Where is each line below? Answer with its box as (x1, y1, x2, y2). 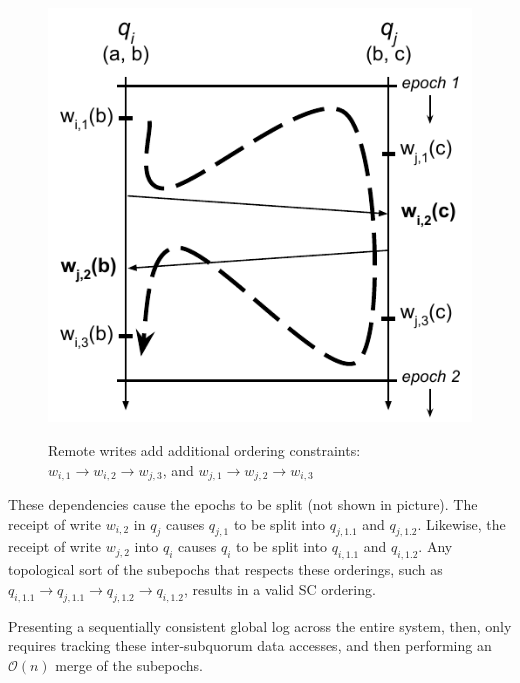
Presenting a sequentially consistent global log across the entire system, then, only (8, 615, 512, 636)
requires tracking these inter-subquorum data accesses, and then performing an (8, 635, 492, 656)
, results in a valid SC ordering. (183, 578, 376, 599)
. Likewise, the (417, 513, 506, 534)
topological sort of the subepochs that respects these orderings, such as (8, 559, 443, 580)
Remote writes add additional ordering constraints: (48, 439, 361, 460)
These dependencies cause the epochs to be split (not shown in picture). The (8, 494, 478, 515)
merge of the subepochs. (55, 654, 203, 675)
